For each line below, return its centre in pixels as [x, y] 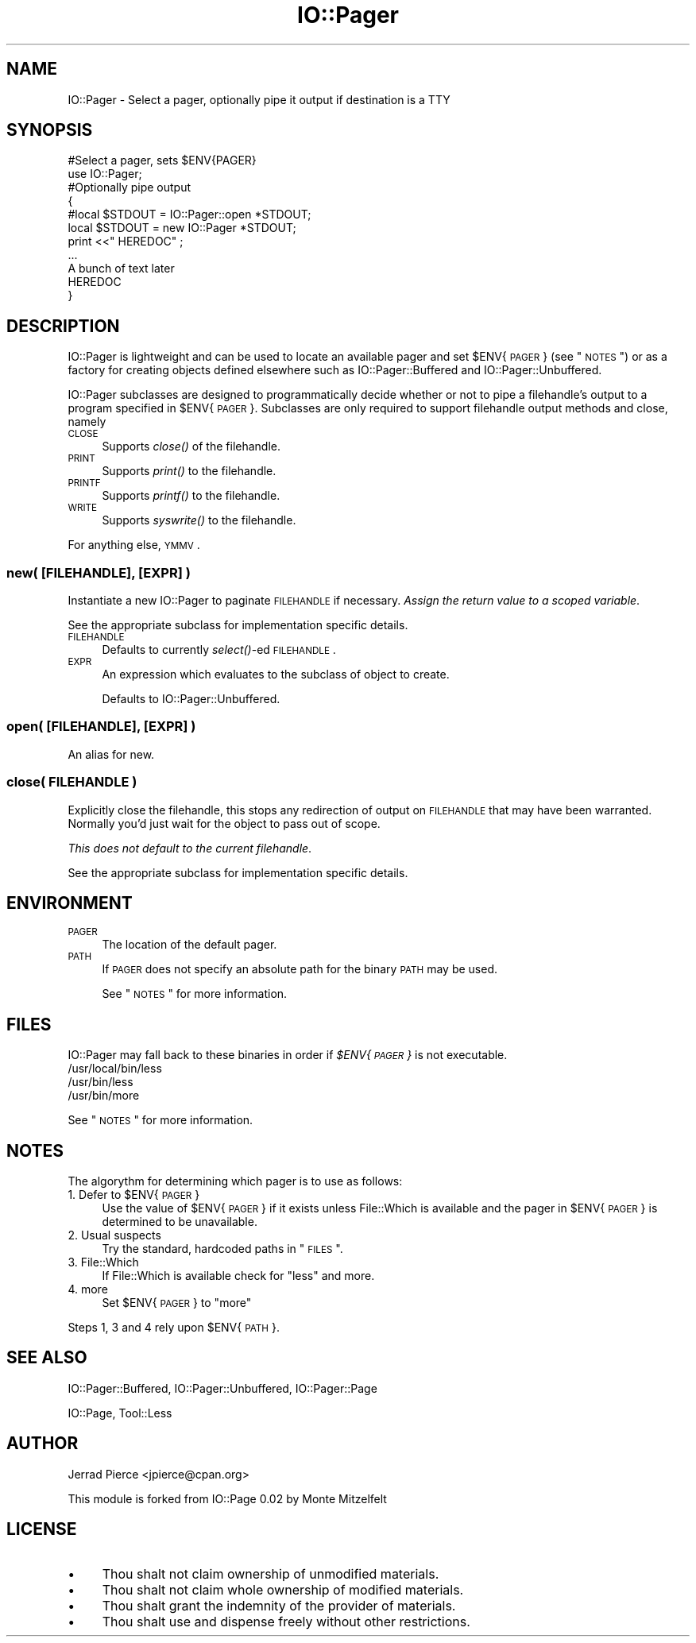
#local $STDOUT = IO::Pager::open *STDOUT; [189, 215]
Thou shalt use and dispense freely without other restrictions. [286, 1621]
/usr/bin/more [104, 1096]
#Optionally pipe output [130, 187]
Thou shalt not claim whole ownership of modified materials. [283, 1589]
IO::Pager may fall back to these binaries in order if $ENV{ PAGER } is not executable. [288, 1055]
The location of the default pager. [189, 945]
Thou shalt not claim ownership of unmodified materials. [271, 1573]
